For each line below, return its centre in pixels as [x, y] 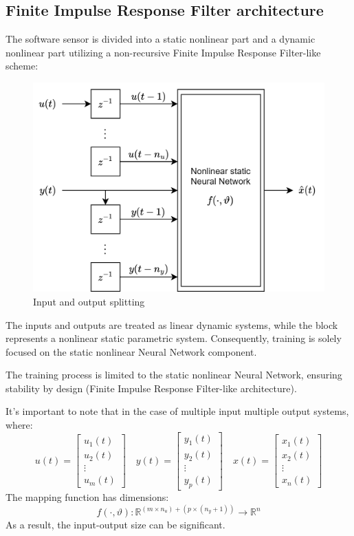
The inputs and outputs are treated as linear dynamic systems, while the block [172, 324]
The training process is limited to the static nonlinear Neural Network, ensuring [174, 375]
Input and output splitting [89, 301]
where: [19, 425]
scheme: [22, 66]
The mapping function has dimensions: [87, 497]
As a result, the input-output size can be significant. [115, 525]
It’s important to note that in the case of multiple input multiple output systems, [177, 411]
